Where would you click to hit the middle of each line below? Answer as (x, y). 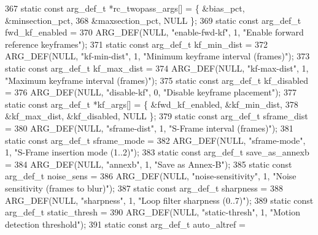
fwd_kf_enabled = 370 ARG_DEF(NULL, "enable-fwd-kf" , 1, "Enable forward (154, 32)
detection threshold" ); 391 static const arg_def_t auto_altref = (125, 224)
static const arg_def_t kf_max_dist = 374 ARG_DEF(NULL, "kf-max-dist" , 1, (157, 68)
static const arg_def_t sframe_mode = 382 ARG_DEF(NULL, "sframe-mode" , (155, 140)
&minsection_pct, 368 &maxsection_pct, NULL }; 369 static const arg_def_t (153, 20)
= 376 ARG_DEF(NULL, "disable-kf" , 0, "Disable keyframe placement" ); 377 (151, 92)
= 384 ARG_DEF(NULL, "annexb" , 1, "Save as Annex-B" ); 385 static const (149, 164)
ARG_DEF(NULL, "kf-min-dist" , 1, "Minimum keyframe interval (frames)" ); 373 (157, 56)
